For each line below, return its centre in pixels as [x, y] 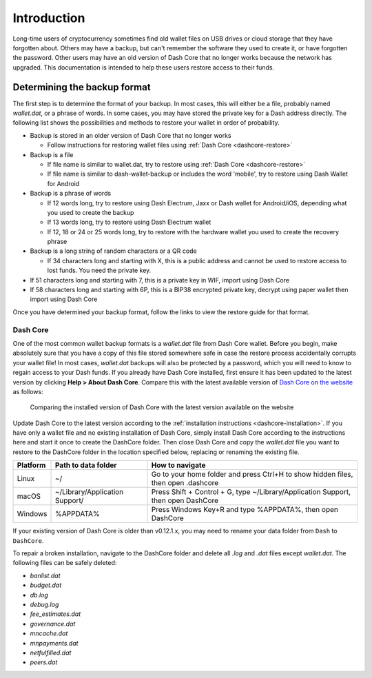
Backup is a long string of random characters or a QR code [113, 251]
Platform [31, 465]
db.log [39, 595]
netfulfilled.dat [51, 653]
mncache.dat [49, 633]
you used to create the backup [91, 212]
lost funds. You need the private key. [99, 270]
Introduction [49, 18]
